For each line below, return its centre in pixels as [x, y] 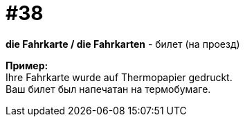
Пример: [27, 65]
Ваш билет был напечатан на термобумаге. [108, 89]
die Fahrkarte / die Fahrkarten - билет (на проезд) [123, 44]
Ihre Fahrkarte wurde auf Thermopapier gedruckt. [119, 77]
